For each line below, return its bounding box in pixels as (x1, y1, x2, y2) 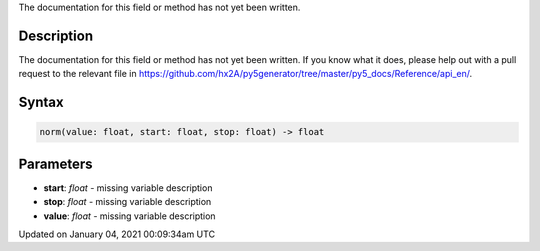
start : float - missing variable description (43, 181, 213, 194)
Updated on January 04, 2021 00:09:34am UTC (18, 228, 215, 240)
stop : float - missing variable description (43, 196, 212, 208)
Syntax (18, 94, 64, 111)
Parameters (18, 155, 93, 172)
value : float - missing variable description (43, 210, 216, 222)
